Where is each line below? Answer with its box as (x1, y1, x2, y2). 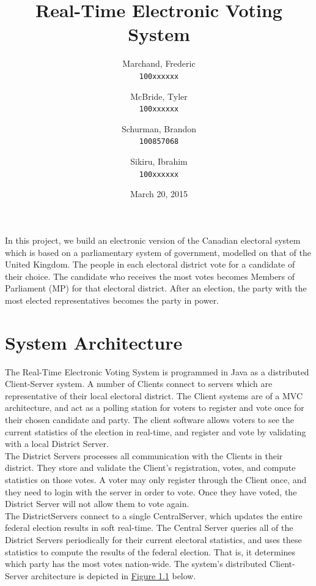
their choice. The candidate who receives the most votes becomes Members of (5, 269, 295, 282)
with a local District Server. (5, 437, 109, 450)
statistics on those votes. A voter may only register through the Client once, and (5, 473, 307, 486)
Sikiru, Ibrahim (130, 155, 188, 168)
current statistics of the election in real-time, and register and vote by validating (5, 425, 306, 438)
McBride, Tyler (130, 89, 188, 102)
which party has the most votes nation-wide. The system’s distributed (5, 557, 267, 570)
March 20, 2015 (130, 187, 188, 200)
